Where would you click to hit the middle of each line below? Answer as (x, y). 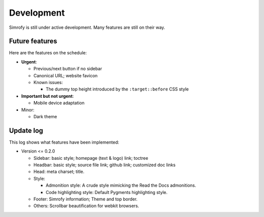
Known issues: (48, 83)
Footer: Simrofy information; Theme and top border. (86, 199)
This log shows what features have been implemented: (64, 142)
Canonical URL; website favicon (66, 75)
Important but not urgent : (48, 96)
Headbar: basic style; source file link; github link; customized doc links (105, 165)
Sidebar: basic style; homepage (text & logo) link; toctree (91, 158)
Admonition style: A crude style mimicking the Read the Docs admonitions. (121, 185)
